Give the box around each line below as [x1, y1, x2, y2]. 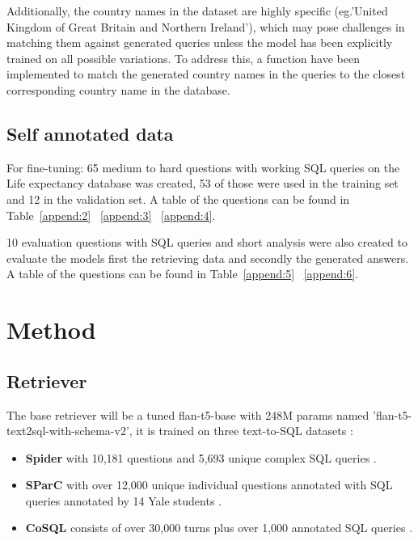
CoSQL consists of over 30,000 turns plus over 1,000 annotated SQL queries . [25, 519, 413, 536]
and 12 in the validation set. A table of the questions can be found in [6, 190, 350, 207]
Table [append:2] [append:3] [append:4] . [6, 206, 216, 223]
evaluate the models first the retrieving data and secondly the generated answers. [6, 249, 409, 266]
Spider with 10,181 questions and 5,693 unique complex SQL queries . [25, 449, 377, 466]
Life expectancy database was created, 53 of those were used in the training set [6, 175, 399, 192]
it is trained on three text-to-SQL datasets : [136, 422, 353, 439]
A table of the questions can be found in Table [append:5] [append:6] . [6, 265, 359, 282]
